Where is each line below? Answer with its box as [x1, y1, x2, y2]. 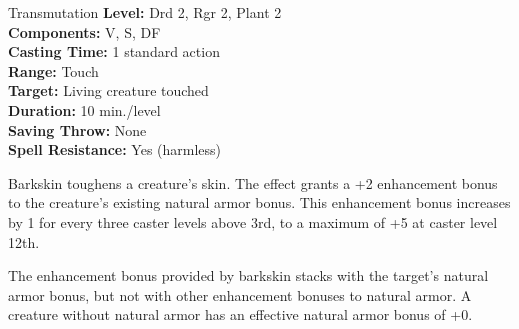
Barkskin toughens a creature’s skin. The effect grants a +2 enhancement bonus [8, 172, 498, 193]
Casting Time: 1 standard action [8, 41, 220, 62]
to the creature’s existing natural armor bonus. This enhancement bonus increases [8, 192, 511, 213]
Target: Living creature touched [8, 80, 209, 101]
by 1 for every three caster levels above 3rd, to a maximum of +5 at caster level [8, 211, 498, 232]
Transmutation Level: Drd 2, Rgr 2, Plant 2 [8, 2, 282, 22]
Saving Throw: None [8, 119, 147, 140]
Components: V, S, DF [8, 21, 161, 42]
